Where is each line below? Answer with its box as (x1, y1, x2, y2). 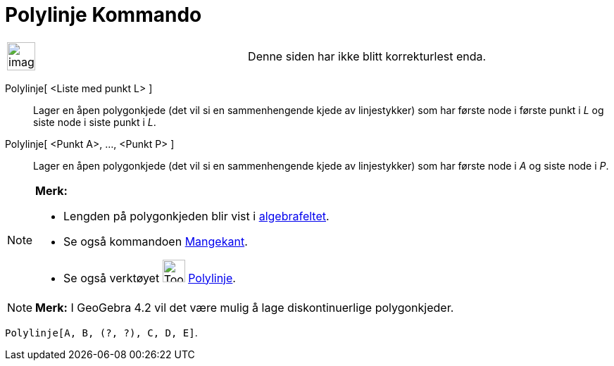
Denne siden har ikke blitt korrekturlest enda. (248, 49, 487, 63)
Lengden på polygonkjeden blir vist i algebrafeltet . (63, 208, 330, 223)
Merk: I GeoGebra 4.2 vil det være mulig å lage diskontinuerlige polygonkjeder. (35, 300, 454, 315)
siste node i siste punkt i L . (33, 115, 156, 128)
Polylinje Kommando (5, 3, 202, 27)
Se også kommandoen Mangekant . (63, 234, 248, 248)
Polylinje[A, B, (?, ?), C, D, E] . (5, 326, 198, 339)
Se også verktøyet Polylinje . (63, 270, 236, 285)
